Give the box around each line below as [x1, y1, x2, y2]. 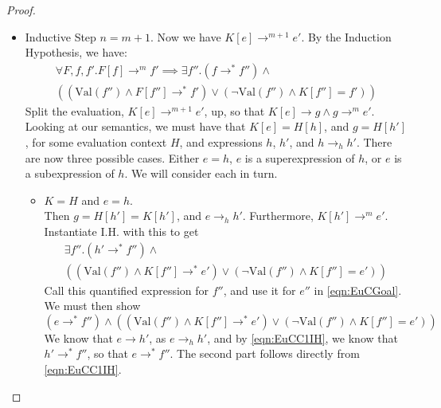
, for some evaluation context [25, 134, 167, 151]
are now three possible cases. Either [25, 149, 200, 166]
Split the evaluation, [25, 102, 124, 119]
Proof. [6, 2, 36, 18]
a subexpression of [25, 165, 115, 182]
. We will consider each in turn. [124, 165, 278, 182]
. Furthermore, [242, 207, 314, 224]
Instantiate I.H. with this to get [44, 223, 199, 239]
